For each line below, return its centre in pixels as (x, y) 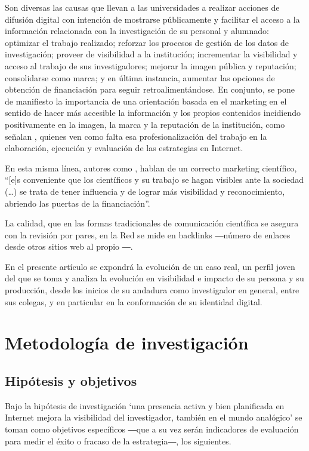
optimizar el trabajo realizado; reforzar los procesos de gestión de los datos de (147, 42)
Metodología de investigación (127, 343)
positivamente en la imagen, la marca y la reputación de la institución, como (145, 124)
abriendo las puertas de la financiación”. (78, 203)
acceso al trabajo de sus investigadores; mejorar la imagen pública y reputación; (151, 65)
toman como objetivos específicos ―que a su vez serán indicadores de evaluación (152, 429)
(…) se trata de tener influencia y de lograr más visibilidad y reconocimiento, (145, 191)
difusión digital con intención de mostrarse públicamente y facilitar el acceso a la (152, 19)
